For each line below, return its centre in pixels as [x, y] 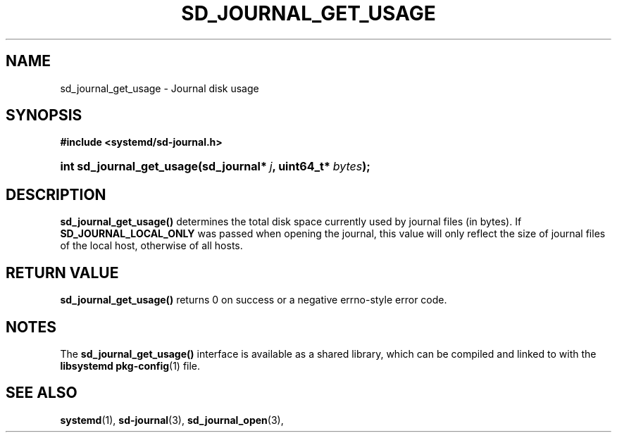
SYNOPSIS [44, 115]
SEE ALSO [42, 393]
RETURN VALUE [62, 273]
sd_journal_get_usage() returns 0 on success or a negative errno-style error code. [254, 300]
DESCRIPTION [56, 194]
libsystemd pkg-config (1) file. [130, 365]
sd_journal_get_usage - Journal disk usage [160, 88]
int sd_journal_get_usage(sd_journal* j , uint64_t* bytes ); [215, 167]
